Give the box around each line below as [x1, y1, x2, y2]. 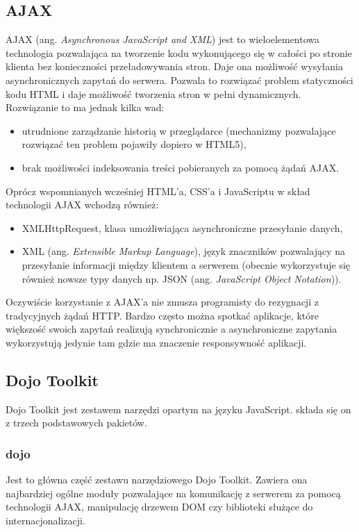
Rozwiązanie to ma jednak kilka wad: [6, 100, 165, 115]
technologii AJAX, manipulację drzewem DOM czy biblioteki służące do [6, 499, 313, 514]
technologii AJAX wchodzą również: [6, 197, 159, 212]
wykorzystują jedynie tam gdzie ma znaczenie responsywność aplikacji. [6, 335, 307, 349]
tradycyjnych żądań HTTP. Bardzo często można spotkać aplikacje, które [6, 308, 319, 322]
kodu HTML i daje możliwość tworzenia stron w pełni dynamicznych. [6, 86, 301, 101]
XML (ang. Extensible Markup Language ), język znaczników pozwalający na [22, 244, 345, 258]
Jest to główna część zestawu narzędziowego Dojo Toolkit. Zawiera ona [6, 472, 308, 487]
